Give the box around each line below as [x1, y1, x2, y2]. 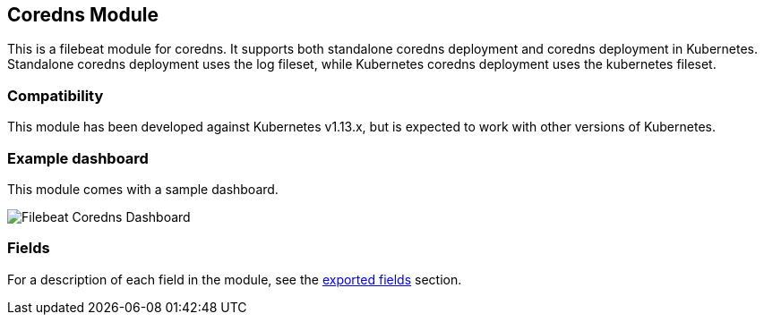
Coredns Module [7, 4, 159, 26]
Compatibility [7, 86, 104, 105]
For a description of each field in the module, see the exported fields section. [7, 271, 462, 287]
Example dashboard [7, 148, 149, 167]
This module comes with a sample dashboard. [7, 181, 279, 197]
